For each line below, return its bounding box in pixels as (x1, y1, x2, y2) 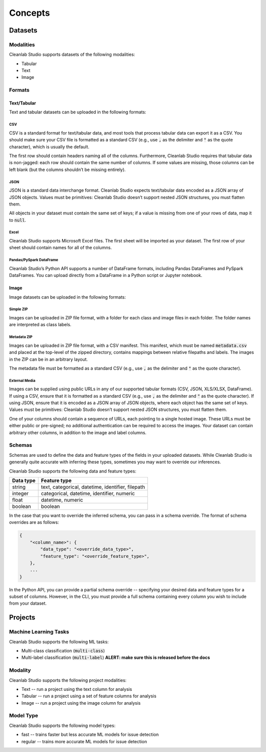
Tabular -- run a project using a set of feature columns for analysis (21, 693, 157, 699)
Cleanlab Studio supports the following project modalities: (9, 677, 127, 683)
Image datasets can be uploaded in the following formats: (9, 294, 126, 300)
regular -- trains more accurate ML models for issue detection (21, 738, 147, 744)
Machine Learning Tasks (9, 628, 69, 635)
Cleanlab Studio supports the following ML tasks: (9, 639, 109, 645)
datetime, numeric (41, 496, 83, 503)
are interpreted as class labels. (9, 322, 71, 328)
